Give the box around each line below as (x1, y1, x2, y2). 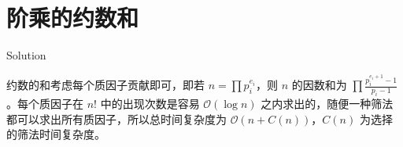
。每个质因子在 (6, 95, 83, 111)
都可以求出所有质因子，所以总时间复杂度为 (6, 110, 227, 127)
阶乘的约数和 (6, 2, 139, 34)
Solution (6, 47, 46, 63)
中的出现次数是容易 (100, 95, 200, 111)
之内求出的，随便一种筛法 (261, 95, 394, 111)
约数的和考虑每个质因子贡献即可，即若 (6, 77, 205, 93)
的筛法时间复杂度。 (6, 126, 105, 142)
